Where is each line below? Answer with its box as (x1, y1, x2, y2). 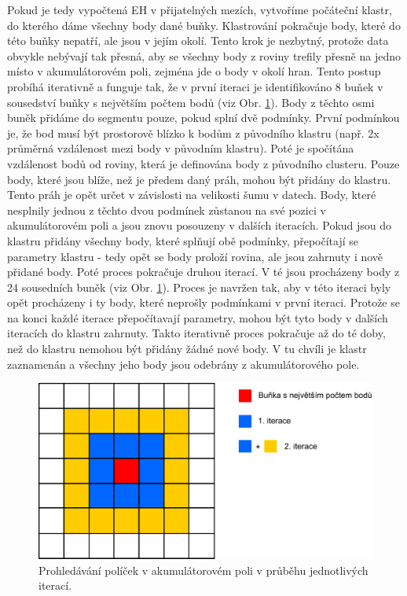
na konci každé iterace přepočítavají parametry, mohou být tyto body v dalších (7, 309, 388, 326)
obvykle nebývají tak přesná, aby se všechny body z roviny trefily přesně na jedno (7, 47, 401, 64)
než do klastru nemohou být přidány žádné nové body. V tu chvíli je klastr (7, 340, 367, 357)
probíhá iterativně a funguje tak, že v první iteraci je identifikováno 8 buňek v (7, 78, 383, 94)
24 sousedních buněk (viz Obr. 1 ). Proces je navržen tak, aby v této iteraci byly (7, 278, 391, 295)
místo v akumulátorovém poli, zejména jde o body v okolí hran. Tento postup (7, 63, 381, 79)
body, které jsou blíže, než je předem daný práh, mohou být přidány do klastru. (7, 171, 391, 187)
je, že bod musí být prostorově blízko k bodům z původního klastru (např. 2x (7, 124, 379, 141)
